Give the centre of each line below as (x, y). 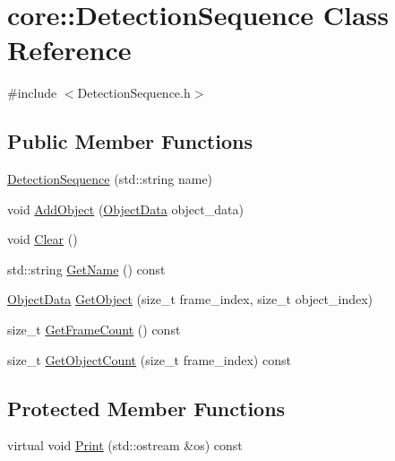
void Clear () (43, 239)
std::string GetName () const (86, 269)
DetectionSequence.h (134, 93)
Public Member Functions (130, 141)
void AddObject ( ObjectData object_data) (125, 209)
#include (32, 93)
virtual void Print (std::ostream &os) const (125, 445)
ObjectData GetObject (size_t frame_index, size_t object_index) (190, 299)
